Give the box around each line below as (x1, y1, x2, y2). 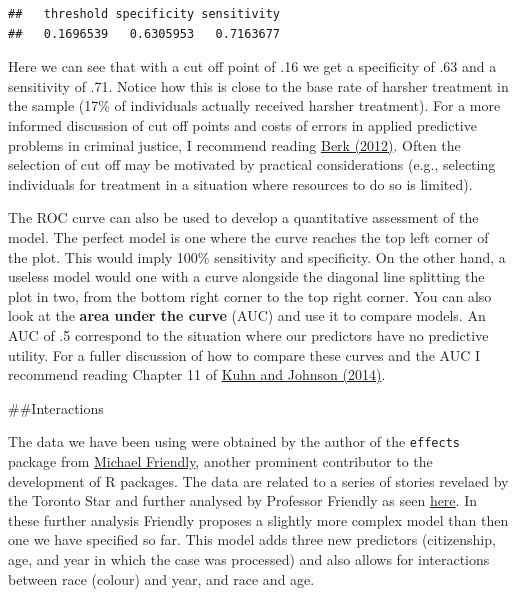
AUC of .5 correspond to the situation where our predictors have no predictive (8, 324, 489, 345)
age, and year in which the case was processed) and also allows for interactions (8, 548, 490, 569)
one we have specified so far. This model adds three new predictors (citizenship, (8, 529, 496, 550)
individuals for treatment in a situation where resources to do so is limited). (8, 173, 473, 194)
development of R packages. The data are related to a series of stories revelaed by (8, 470, 509, 491)
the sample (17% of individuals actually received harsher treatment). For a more (8, 95, 501, 116)
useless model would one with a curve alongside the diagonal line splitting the (8, 266, 485, 287)
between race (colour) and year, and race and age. (8, 568, 315, 589)
